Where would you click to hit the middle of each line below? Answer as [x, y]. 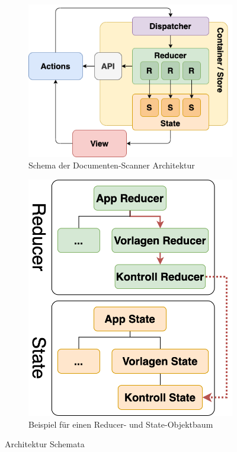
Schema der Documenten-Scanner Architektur [112, 165]
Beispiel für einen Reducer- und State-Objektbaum [121, 424]
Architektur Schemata [45, 444]
